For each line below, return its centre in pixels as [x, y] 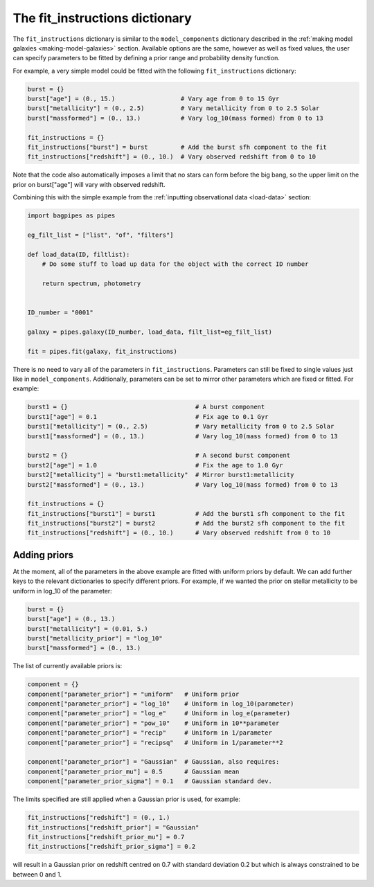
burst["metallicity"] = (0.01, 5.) [88, 629]
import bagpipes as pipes [71, 216]
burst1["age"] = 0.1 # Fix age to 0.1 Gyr [148, 416]
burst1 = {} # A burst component [146, 407]
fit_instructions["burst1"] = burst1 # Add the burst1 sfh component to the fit [186, 513]
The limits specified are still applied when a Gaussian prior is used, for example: [126, 799]
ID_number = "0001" [60, 313]
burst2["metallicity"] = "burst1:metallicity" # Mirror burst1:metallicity [161, 475]
